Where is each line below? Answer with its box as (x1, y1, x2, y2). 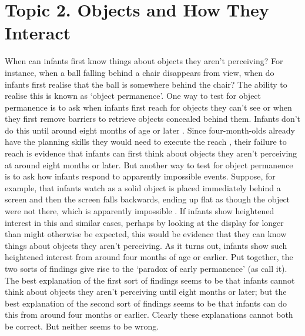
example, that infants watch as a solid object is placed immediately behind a (5, 181, 281, 194)
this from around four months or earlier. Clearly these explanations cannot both (5, 308, 293, 321)
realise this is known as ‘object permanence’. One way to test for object (5, 89, 262, 102)
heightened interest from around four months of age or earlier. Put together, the (5, 251, 293, 263)
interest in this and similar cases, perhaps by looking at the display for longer (5, 216, 284, 228)
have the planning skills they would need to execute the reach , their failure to (5, 135, 287, 148)
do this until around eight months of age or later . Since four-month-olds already (5, 124, 295, 136)
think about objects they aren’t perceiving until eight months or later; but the (5, 285, 287, 298)
